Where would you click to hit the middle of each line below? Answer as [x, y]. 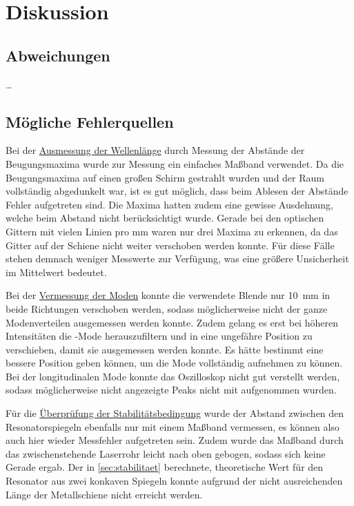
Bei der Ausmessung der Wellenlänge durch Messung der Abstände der [155, 150]
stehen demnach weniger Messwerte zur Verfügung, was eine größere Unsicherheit [177, 259]
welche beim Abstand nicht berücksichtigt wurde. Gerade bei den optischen [165, 218]
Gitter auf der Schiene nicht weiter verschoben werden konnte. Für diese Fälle [170, 245]
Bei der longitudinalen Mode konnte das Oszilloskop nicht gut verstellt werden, [173, 376]
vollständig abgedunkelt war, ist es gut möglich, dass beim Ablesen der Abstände [177, 191]
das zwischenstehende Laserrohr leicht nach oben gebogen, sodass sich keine [166, 453]
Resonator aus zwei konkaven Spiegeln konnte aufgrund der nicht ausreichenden [174, 481]
